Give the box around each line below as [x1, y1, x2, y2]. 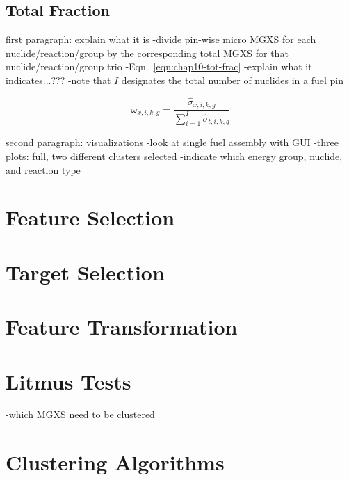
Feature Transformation [6, 312, 238, 341]
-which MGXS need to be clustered [6, 407, 155, 422]
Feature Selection [6, 203, 175, 232]
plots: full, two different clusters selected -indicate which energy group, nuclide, [6, 149, 343, 163]
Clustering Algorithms [6, 448, 225, 477]
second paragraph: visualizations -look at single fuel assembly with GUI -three [6, 135, 339, 150]
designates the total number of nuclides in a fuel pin [121, 72, 344, 87]
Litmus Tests [6, 367, 131, 395]
